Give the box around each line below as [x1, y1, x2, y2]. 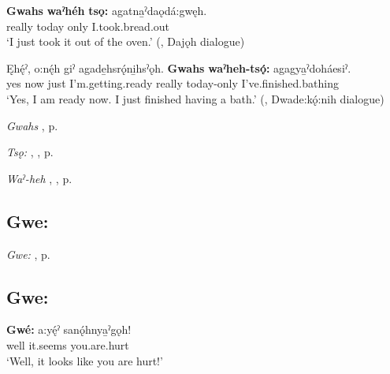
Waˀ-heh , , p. [6, 170, 72, 186]
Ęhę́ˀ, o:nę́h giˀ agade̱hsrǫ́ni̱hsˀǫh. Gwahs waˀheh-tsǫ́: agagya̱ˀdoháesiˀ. [6, 59, 351, 76]
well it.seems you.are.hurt [6, 336, 129, 353]
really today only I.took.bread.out [6, 17, 170, 34]
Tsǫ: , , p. [6, 144, 54, 160]
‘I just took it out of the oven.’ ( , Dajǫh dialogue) [6, 33, 245, 50]
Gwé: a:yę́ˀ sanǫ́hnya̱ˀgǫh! [6, 321, 132, 338]
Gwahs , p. [6, 117, 58, 133]
